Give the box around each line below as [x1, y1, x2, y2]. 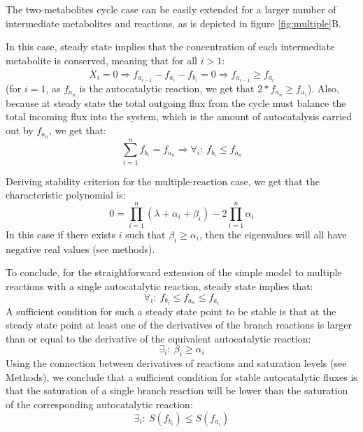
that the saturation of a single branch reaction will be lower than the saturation [6, 383, 348, 398]
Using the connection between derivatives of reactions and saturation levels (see [6, 356, 347, 370]
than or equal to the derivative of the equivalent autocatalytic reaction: [6, 331, 311, 345]
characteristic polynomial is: [6, 187, 126, 202]
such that [125, 227, 166, 242]
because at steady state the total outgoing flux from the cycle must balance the [6, 95, 346, 110]
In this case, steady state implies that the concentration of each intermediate [6, 39, 335, 54]
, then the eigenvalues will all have [199, 227, 347, 242]
